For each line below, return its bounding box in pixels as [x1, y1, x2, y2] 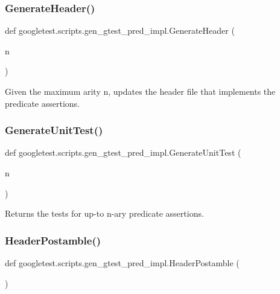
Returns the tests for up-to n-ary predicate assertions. [5, 207, 204, 220]
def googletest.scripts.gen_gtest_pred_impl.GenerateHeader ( [5, 24, 235, 37]
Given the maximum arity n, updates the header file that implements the [5, 85, 276, 97]
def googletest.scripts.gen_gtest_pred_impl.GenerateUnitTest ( [5, 146, 241, 159]
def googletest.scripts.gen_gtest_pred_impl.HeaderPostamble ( [5, 257, 240, 269]
